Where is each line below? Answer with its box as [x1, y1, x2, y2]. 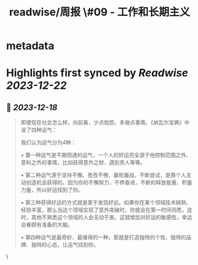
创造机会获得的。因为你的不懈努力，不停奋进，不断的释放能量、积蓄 [25, 179, 193, 186]
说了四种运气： [20, 126, 58, 133]
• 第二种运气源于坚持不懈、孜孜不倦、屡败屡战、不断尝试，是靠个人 [20, 171, 187, 178]
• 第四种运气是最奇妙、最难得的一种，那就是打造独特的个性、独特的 [20, 234, 187, 241]
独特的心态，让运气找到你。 [31, 241, 99, 248]
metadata [6, 39, 55, 53]
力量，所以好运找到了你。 [20, 186, 84, 193]
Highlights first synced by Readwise [6, 66, 189, 80]
